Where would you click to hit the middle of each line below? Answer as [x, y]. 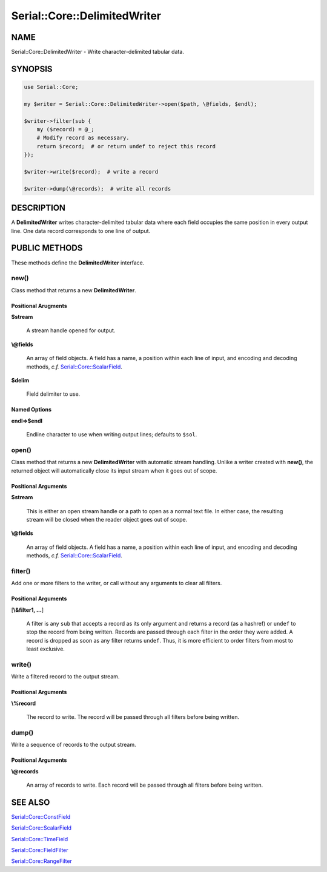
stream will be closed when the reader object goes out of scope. [107, 519]
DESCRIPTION [38, 208]
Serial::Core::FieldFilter [40, 850]
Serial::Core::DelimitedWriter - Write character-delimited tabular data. [98, 52]
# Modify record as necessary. [83, 138]
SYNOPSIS [32, 69]
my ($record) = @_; [66, 129]
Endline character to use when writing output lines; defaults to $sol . [112, 434]
